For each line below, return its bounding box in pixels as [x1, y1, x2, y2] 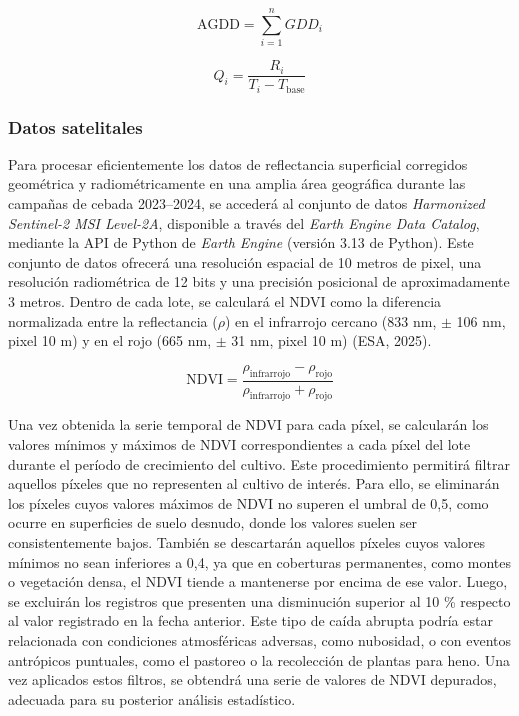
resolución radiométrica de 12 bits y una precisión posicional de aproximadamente [8, 271, 510, 292]
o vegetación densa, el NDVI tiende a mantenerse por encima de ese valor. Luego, [8, 571, 508, 592]
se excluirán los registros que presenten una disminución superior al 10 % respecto [8, 590, 511, 611]
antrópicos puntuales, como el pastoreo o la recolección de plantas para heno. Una [8, 649, 511, 670]
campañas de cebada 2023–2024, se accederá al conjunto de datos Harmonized [8, 193, 485, 214]
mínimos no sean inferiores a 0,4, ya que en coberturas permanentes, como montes [8, 551, 512, 572]
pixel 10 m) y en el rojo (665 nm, [8, 330, 212, 351]
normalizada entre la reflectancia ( [8, 310, 218, 331]
